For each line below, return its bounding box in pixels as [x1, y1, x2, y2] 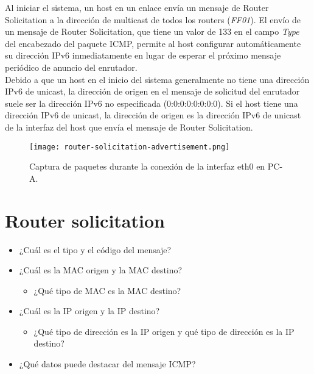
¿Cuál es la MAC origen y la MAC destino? [19, 264, 183, 276]
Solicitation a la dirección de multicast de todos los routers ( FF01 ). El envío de [5, 13, 301, 26]
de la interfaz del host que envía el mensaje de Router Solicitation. [5, 120, 253, 133]
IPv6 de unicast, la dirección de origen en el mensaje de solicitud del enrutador [5, 85, 300, 98]
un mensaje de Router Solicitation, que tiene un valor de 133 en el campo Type [5, 25, 299, 38]
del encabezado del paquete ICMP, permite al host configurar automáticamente [5, 37, 301, 49]
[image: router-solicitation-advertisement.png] [29, 142, 230, 151]
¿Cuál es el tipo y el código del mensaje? [19, 243, 172, 256]
